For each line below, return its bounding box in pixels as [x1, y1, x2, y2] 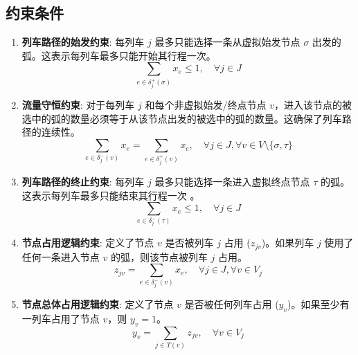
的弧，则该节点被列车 [110, 249, 208, 264]
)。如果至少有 [287, 297, 350, 311]
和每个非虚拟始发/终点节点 [145, 98, 267, 112]
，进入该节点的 [274, 98, 342, 112]
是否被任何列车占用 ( [184, 297, 279, 311]
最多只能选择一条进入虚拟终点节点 [154, 174, 310, 188]
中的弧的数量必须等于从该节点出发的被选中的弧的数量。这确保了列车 [31, 111, 342, 125]
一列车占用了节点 [21, 311, 100, 325]
